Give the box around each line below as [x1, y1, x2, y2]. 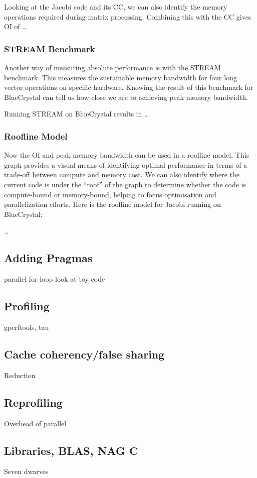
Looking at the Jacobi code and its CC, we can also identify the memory [4, 2, 227, 12]
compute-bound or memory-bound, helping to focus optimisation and [4, 189, 216, 199]
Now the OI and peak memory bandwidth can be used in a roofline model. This [4, 150, 249, 160]
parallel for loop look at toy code [4, 274, 105, 284]
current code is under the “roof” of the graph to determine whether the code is [4, 179, 246, 189]
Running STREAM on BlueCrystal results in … [4, 108, 149, 119]
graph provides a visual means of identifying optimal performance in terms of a [4, 159, 247, 170]
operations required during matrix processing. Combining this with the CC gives [4, 11, 251, 22]
